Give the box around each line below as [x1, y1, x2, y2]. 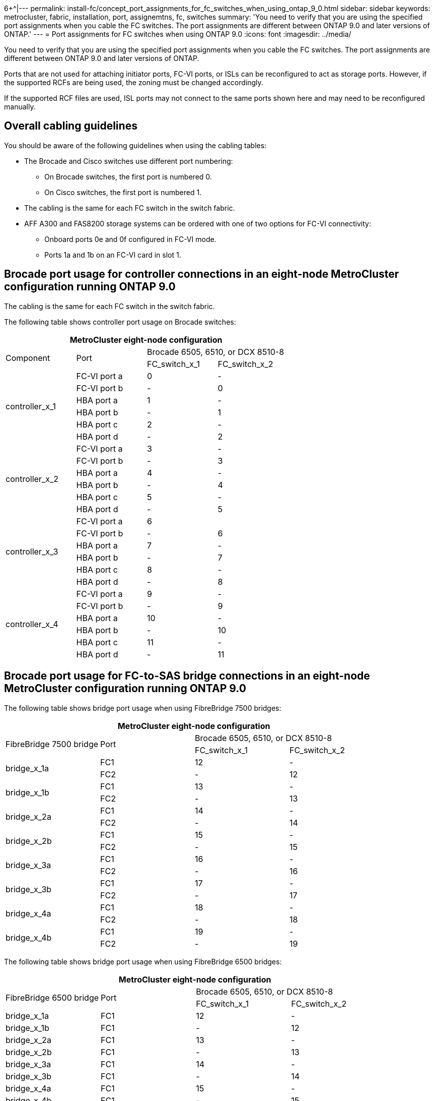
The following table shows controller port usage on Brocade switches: [4, 317, 236, 326]
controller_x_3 [6, 546, 58, 557]
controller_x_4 [6, 619, 58, 629]
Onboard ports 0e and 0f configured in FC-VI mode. [44, 234, 216, 243]
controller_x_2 [6, 473, 58, 484]
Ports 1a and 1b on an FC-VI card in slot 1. [44, 250, 181, 259]
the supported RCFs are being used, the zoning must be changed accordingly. [4, 78, 263, 87]
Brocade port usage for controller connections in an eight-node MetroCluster [4, 268, 399, 281]
